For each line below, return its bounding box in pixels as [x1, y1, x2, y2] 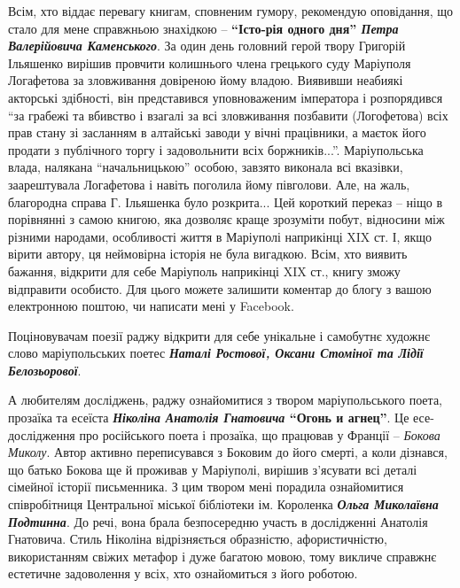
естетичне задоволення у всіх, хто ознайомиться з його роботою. [8, 564, 358, 583]
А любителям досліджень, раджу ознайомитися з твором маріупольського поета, [8, 391, 442, 409]
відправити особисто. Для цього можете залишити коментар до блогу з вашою [8, 279, 432, 298]
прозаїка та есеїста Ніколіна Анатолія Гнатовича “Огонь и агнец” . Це [8, 408, 409, 427]
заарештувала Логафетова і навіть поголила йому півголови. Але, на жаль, [8, 174, 410, 193]
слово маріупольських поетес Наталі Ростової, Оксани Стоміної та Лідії [8, 344, 424, 362]
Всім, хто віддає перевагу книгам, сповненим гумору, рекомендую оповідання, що [8, 2, 454, 19]
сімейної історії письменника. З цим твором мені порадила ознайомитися [8, 477, 404, 496]
